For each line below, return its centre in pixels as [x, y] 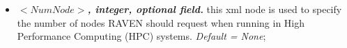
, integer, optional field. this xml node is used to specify [215, 9]
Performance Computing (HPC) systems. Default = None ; [141, 36]
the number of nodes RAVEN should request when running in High [161, 22]
